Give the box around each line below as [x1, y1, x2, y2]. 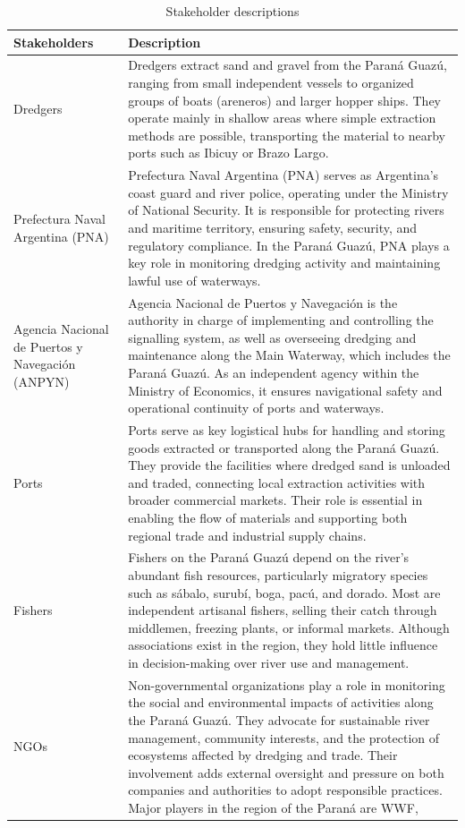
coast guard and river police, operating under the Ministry [128, 183, 449, 201]
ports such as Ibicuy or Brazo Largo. [128, 143, 329, 162]
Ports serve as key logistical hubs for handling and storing [128, 421, 445, 440]
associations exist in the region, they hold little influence [128, 636, 438, 654]
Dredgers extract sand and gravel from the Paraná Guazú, [128, 55, 447, 74]
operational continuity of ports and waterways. [128, 398, 385, 417]
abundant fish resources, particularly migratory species [128, 566, 428, 585]
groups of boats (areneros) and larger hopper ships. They [128, 90, 442, 109]
